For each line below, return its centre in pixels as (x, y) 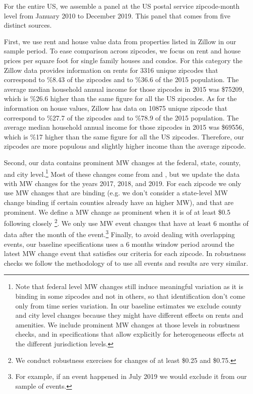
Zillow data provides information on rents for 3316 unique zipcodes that (111, 70)
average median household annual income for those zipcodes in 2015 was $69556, (124, 127)
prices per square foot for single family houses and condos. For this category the (123, 60)
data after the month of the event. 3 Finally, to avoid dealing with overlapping (119, 234)
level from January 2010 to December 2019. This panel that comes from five (117, 15)
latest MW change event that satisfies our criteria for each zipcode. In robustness (125, 253)
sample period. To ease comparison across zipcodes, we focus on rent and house (122, 51)
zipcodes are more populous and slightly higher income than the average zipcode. (125, 146)
